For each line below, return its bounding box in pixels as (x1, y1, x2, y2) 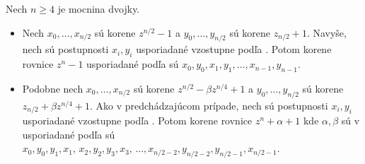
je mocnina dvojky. (57, 1, 140, 16)
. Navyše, (306, 25, 347, 40)
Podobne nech (22, 81, 83, 95)
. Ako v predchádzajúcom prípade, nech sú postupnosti (89, 98, 328, 112)
